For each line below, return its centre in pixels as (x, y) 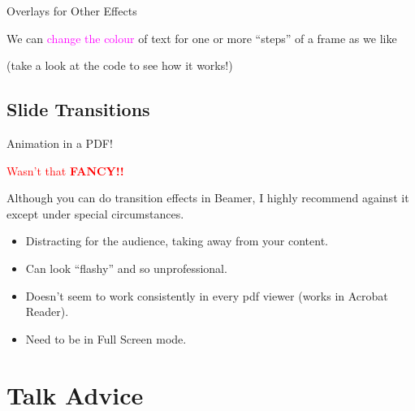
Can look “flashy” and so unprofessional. (126, 268)
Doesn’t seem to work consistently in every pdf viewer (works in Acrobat (207, 295)
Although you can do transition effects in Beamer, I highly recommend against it (208, 198)
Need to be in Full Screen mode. (106, 338)
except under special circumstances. (95, 213)
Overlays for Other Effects (72, 11)
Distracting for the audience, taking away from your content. (177, 241)
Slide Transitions (78, 109)
